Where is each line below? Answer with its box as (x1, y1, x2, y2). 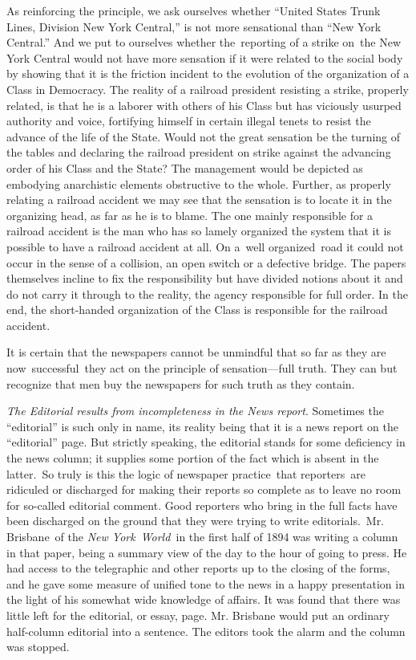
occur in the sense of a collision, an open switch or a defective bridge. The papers (6, 254, 406, 271)
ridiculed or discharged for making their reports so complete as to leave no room (6, 481, 402, 498)
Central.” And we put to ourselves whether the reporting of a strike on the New (6, 34, 401, 51)
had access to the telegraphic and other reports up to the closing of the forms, (6, 560, 390, 576)
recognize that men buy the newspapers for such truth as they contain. (6, 375, 355, 392)
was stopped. (6, 638, 70, 655)
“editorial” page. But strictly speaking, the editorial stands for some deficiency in (6, 434, 406, 450)
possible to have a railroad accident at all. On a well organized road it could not (6, 238, 404, 255)
